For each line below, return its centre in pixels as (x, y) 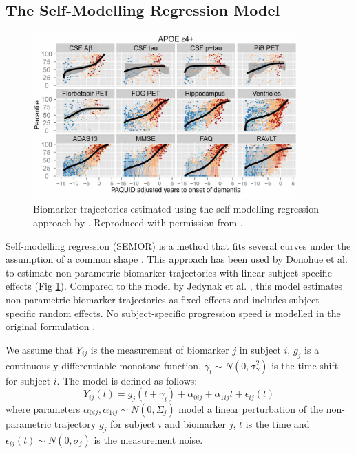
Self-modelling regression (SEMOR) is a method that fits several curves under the (178, 245)
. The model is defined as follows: (127, 380)
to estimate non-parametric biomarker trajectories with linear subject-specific (169, 272)
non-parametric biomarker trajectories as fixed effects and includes (146, 299)
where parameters (43, 408)
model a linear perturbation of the (251, 408)
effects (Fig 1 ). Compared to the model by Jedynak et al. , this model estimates (174, 286)
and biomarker (196, 423)
